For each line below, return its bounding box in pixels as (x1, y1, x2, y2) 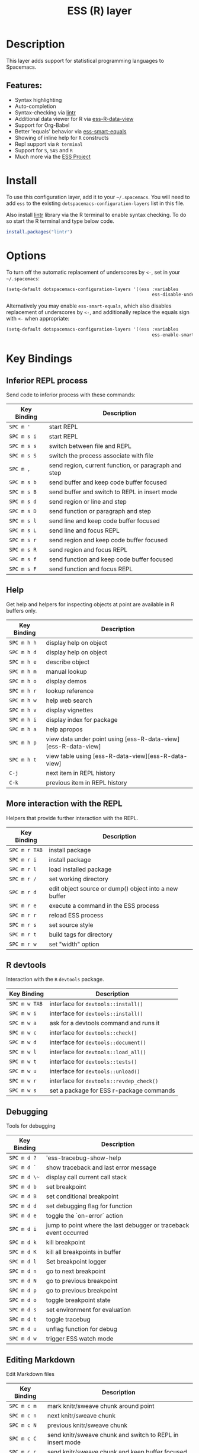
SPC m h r (9, 687, 37, 694)
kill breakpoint (46, 1238, 86, 1247)
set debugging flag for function (46, 1202, 133, 1210)
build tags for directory (49, 930, 113, 939)
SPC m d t (9, 1316, 37, 1323)
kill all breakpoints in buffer (46, 1248, 121, 1256)
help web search (46, 696, 92, 705)
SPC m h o (9, 677, 37, 684)
